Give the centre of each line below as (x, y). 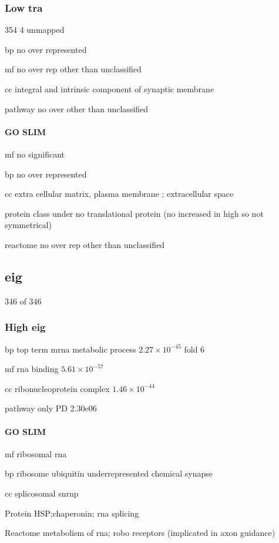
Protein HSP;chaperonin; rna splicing (72, 513)
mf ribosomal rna (36, 453)
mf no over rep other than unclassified (73, 69)
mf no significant (35, 154)
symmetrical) (28, 225)
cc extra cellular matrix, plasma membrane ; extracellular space (119, 194)
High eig (25, 327)
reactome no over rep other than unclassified (85, 244)
